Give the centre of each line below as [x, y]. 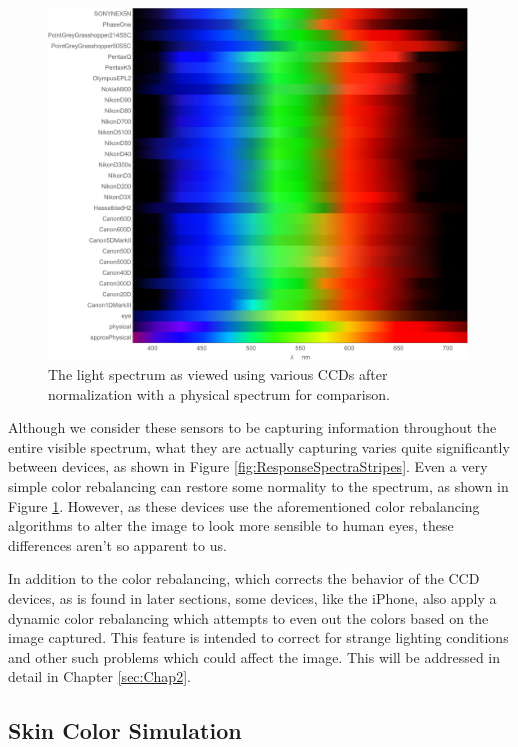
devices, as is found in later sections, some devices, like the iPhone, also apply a [252, 598]
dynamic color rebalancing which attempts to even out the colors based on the [248, 617]
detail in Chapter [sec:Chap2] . [99, 676]
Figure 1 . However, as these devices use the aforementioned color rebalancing [244, 505]
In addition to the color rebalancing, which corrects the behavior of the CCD [244, 578]
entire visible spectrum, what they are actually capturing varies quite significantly [259, 446]
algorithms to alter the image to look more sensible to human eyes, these [231, 525]
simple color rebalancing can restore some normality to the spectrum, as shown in [258, 486]
